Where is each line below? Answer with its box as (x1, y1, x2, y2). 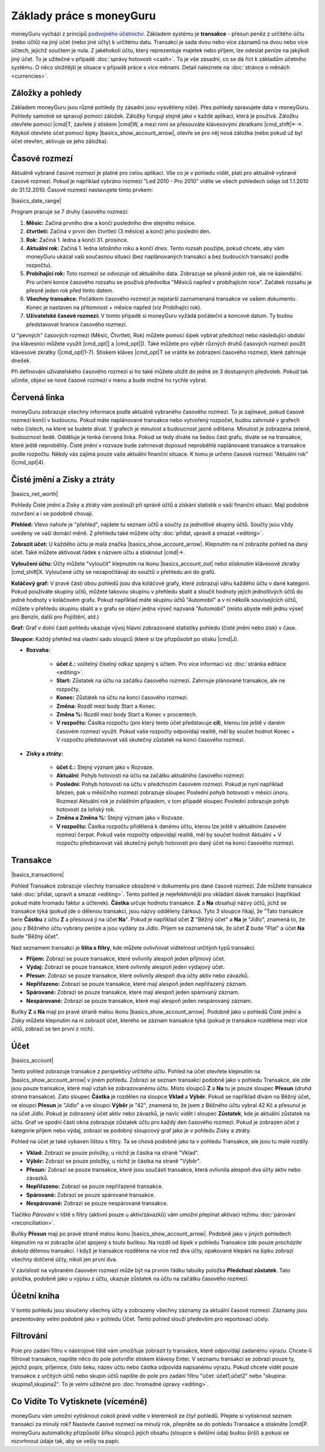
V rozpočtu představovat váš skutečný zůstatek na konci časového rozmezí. (56, 736, 245, 743)
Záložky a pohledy (11, 88, 82, 98)
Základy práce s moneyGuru (11, 9, 156, 22)
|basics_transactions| (11, 871, 64, 879)
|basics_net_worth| (11, 490, 58, 497)
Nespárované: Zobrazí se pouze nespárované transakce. (26, 1200, 169, 1207)
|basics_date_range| (11, 197, 61, 204)
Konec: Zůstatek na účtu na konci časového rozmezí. (56, 694, 189, 701)
